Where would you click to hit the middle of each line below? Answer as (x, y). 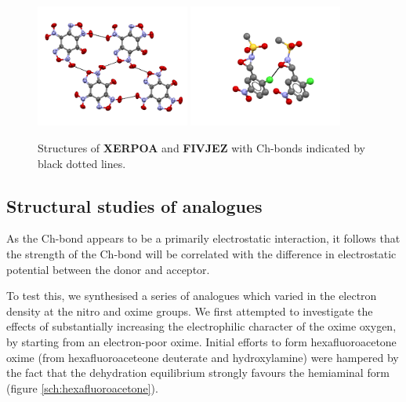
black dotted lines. (82, 163)
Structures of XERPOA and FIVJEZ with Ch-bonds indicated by (201, 148)
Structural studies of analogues (134, 205)
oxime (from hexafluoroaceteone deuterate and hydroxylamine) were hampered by (203, 357)
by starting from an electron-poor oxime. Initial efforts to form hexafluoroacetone (201, 341)
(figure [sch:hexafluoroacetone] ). (82, 387)
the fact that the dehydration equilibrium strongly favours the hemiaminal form (198, 373)
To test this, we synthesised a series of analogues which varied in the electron (192, 296)
